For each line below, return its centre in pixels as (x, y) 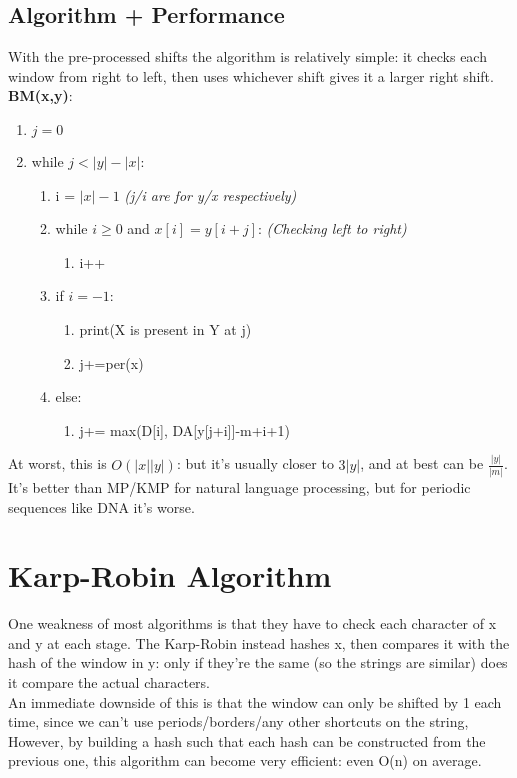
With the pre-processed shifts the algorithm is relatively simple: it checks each (247, 56)
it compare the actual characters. (109, 682)
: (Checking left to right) (332, 228)
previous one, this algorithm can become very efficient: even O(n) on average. (245, 760)
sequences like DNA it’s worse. (101, 506)
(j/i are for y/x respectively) (210, 194)
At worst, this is (57, 463)
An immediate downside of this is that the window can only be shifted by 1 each (255, 701)
